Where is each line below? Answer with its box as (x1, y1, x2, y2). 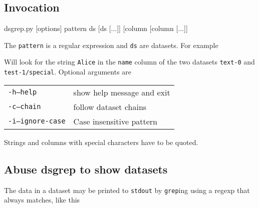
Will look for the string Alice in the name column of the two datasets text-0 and (4, 56, 255, 67)
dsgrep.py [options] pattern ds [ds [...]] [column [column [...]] (4, 23, 188, 33)
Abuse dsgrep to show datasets (4, 161, 168, 176)
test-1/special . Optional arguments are (4, 66, 132, 77)
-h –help (8, 88, 37, 96)
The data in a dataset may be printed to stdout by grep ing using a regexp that (4, 184, 250, 195)
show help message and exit (73, 86, 170, 98)
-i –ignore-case (8, 117, 66, 125)
